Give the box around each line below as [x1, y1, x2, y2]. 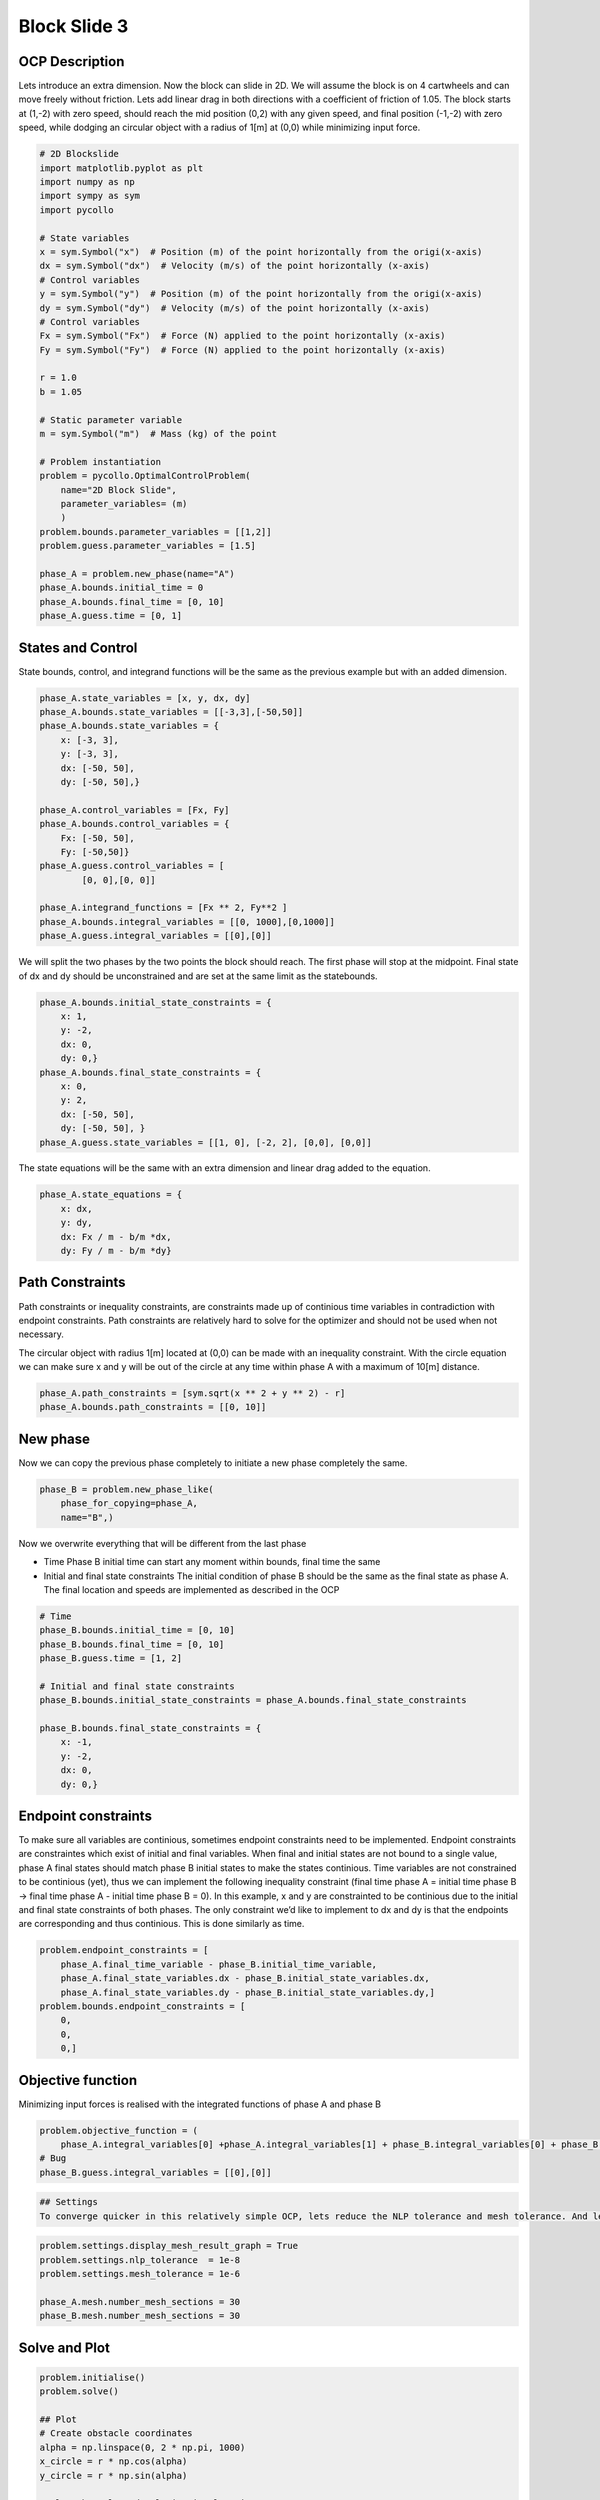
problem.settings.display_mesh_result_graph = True [39, 2240, 299, 2252]
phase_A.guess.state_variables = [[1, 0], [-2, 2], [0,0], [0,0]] [39, 1136, 372, 1148]
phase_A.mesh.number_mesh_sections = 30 [39, 2296, 240, 2307]
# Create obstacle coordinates [39, 2428, 194, 2439]
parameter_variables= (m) [60, 498, 188, 509]
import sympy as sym [39, 190, 140, 202]
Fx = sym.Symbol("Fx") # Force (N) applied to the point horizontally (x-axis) [39, 330, 446, 342]
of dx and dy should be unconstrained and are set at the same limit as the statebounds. [18, 970, 379, 982]
